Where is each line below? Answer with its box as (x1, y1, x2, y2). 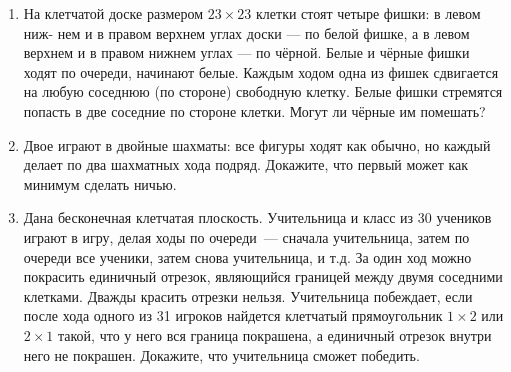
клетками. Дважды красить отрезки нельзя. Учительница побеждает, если (23, 285, 473, 306)
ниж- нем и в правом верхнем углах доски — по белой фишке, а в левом (23, 22, 470, 43)
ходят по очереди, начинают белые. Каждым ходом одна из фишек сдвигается (23, 61, 499, 82)
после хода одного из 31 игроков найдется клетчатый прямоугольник (23, 305, 443, 326)
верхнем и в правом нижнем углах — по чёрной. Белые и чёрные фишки (23, 42, 470, 63)
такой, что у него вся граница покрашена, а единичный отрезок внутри (58, 324, 492, 345)
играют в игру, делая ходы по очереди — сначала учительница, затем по (23, 226, 470, 247)
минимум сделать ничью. (23, 173, 177, 194)
